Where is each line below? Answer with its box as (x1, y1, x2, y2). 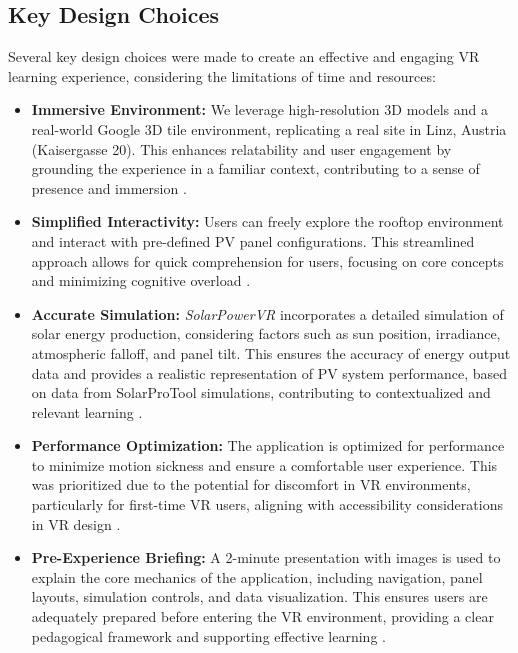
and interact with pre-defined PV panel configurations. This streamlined (31, 230, 475, 251)
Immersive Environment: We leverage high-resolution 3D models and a (31, 99, 489, 120)
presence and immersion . (31, 177, 187, 198)
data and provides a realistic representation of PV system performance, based (31, 362, 508, 383)
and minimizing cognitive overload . (31, 270, 251, 291)
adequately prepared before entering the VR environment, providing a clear (31, 606, 494, 627)
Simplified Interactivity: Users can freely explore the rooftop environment (31, 211, 504, 232)
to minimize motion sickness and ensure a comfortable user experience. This (31, 454, 498, 475)
